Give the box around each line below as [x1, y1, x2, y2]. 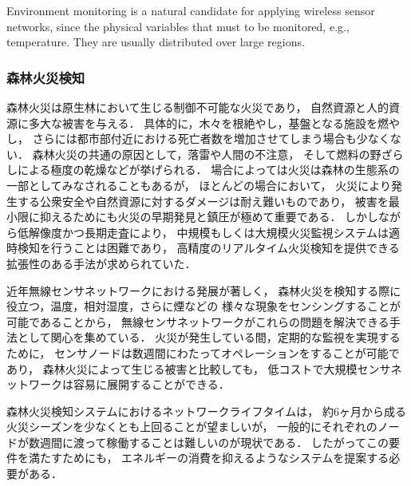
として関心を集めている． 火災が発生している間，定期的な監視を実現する [17, 329, 401, 346]
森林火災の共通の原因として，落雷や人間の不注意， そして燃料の [32, 145, 370, 162]
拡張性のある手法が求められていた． [6, 255, 196, 271]
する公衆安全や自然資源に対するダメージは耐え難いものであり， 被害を [17, 192, 389, 209]
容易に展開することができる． [73, 376, 230, 393]
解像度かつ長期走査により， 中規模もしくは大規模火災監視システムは [28, 223, 389, 240]
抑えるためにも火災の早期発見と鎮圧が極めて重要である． [39, 208, 342, 225]
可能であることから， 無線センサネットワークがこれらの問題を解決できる [6, 313, 389, 330]
